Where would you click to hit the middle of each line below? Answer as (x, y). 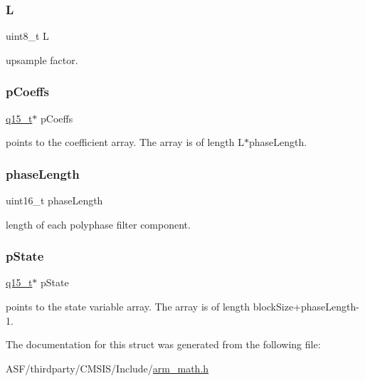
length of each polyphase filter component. (98, 224)
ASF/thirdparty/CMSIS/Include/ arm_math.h (107, 368)
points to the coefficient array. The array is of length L (125, 142)
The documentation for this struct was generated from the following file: (163, 344)
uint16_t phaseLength (54, 200)
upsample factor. (42, 59)
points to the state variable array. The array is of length (128, 307)
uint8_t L (27, 36)
